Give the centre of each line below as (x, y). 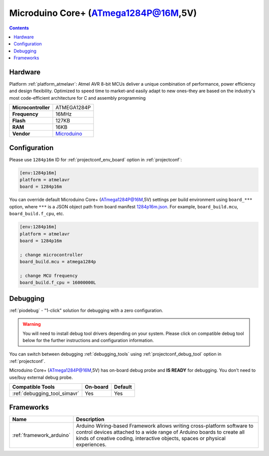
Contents (19, 28)
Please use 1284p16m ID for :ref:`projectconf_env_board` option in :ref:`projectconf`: (95, 159)
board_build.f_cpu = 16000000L (58, 283)
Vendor (21, 134)
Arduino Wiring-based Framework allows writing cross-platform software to (165, 426)
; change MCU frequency (49, 276)
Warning (32, 324)
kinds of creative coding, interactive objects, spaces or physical (151, 439)
